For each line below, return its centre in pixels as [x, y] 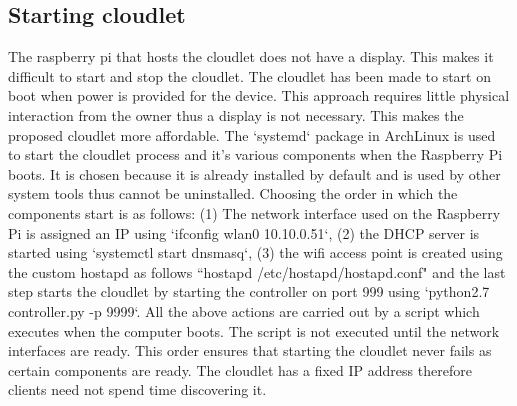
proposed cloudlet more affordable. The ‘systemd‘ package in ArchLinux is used [252, 134]
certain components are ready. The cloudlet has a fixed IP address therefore [240, 369]
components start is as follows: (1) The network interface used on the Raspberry [254, 212]
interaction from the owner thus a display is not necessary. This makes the [236, 114]
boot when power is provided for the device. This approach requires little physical [259, 95]
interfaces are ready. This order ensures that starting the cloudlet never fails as [250, 350]
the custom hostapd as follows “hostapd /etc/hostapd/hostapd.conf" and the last [257, 271]
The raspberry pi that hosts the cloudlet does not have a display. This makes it [251, 56]
